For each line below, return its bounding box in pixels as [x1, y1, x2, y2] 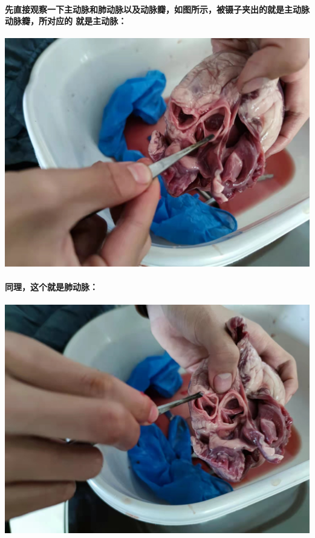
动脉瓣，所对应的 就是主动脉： [5, 15, 127, 27]
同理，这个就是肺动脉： [5, 280, 98, 293]
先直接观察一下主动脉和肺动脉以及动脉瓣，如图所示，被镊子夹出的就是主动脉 [5, 2, 310, 15]
